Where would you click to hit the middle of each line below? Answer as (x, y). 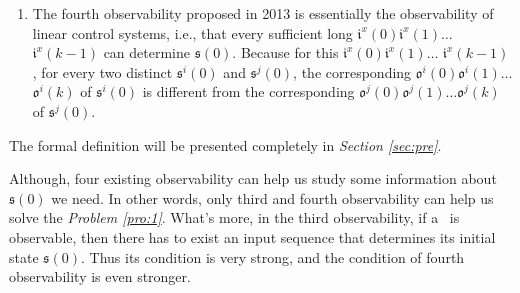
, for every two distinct (102, 71)
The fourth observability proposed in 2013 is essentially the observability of (263, 13)
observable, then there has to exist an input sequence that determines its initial (252, 236)
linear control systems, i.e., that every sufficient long (192, 32)
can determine (147, 52)
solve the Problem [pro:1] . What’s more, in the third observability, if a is (234, 217)
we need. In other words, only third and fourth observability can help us (272, 197)
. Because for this (285, 52)
